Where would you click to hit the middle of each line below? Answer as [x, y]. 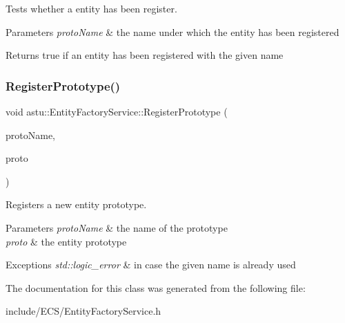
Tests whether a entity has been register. [91, 8]
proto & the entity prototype [66, 241]
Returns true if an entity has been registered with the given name [145, 55]
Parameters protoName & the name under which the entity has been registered [172, 31]
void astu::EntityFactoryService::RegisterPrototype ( [117, 111]
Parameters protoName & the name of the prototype [117, 227]
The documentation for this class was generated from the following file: [156, 287]
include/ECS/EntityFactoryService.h [83, 311]
